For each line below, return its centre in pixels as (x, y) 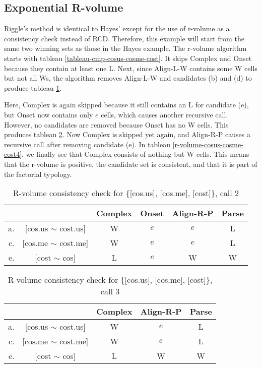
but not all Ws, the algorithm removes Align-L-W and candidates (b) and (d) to (128, 78)
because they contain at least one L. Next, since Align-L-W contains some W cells (131, 68)
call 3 (110, 291)
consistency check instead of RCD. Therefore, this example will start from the (124, 38)
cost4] (13, 154)
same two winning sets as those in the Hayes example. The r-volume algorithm (125, 48)
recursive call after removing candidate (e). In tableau (87, 144)
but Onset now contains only (49, 114)
